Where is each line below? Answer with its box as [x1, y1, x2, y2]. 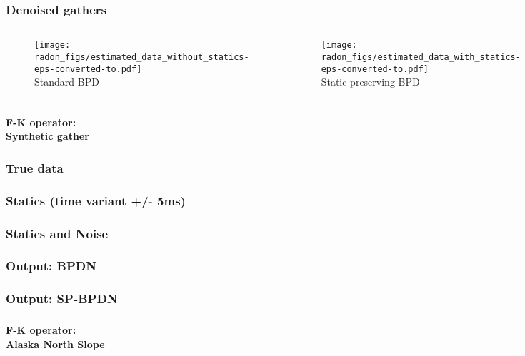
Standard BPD [34, 74, 99, 89]
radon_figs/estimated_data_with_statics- [321, 51, 521, 62]
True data [6, 158, 64, 176]
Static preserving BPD [321, 74, 420, 89]
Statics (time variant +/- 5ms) [6, 191, 186, 209]
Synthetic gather [6, 128, 89, 143]
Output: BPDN [6, 257, 96, 275]
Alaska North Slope [6, 336, 105, 351]
